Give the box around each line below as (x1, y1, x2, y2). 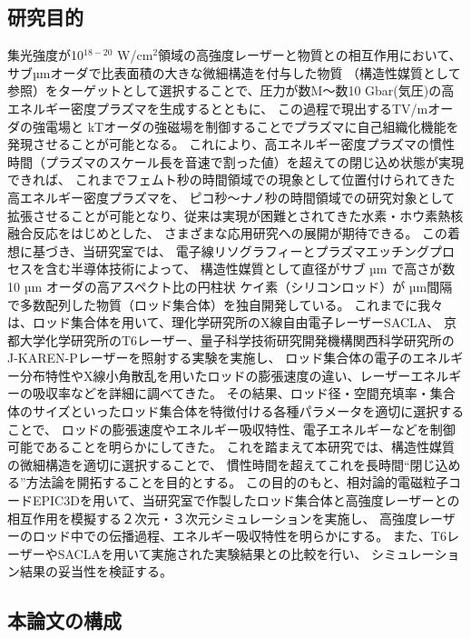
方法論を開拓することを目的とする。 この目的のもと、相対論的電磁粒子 (25, 473, 449, 492)
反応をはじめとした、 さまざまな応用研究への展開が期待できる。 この (32, 224, 448, 243)
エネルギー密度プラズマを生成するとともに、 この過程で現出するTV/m (7, 98, 428, 117)
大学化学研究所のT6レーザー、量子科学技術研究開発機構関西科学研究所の (19, 330, 455, 349)
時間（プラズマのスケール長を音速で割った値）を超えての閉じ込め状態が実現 (7, 152, 465, 171)
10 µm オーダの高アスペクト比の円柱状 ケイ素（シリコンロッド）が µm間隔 (7, 276, 453, 295)
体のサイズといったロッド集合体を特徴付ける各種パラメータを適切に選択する (7, 402, 465, 421)
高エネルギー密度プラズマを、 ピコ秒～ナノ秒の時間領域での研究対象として (7, 187, 456, 206)
